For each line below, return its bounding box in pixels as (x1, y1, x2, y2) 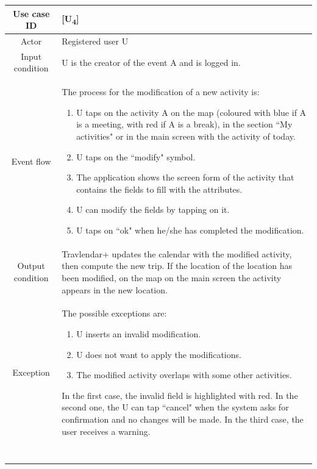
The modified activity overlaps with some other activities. (76, 368, 292, 381)
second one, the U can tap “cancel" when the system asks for (62, 401, 289, 414)
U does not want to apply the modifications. (76, 348, 241, 360)
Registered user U (62, 34, 129, 47)
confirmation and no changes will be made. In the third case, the (62, 413, 304, 425)
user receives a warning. (62, 424, 151, 437)
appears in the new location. (62, 283, 168, 296)
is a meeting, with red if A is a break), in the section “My (76, 118, 293, 131)
